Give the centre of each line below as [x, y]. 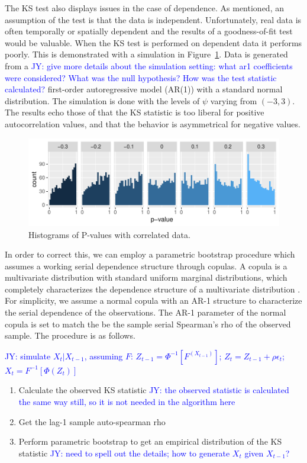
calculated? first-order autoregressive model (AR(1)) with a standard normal [144, 89]
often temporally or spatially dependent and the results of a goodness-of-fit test [149, 31]
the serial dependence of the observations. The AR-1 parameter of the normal [146, 312]
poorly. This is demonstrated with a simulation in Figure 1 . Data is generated [146, 54]
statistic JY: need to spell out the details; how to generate [124, 453]
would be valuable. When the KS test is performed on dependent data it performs [153, 42]
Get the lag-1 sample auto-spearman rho [92, 421]
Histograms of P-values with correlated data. [109, 234]
